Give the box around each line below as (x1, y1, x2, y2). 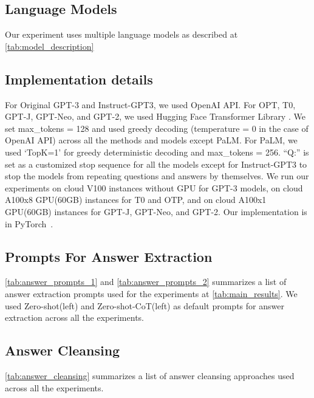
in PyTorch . (5, 217, 53, 230)
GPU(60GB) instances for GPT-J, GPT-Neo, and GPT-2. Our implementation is (5, 205, 307, 218)
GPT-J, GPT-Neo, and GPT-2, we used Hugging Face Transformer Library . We (5, 110, 305, 123)
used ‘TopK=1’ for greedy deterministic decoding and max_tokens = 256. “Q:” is (5, 145, 309, 158)
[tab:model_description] (5, 39, 94, 52)
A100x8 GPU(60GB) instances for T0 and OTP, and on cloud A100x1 (5, 193, 267, 206)
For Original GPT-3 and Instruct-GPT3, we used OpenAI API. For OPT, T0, (5, 98, 296, 111)
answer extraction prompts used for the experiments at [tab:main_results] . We (5, 287, 298, 300)
